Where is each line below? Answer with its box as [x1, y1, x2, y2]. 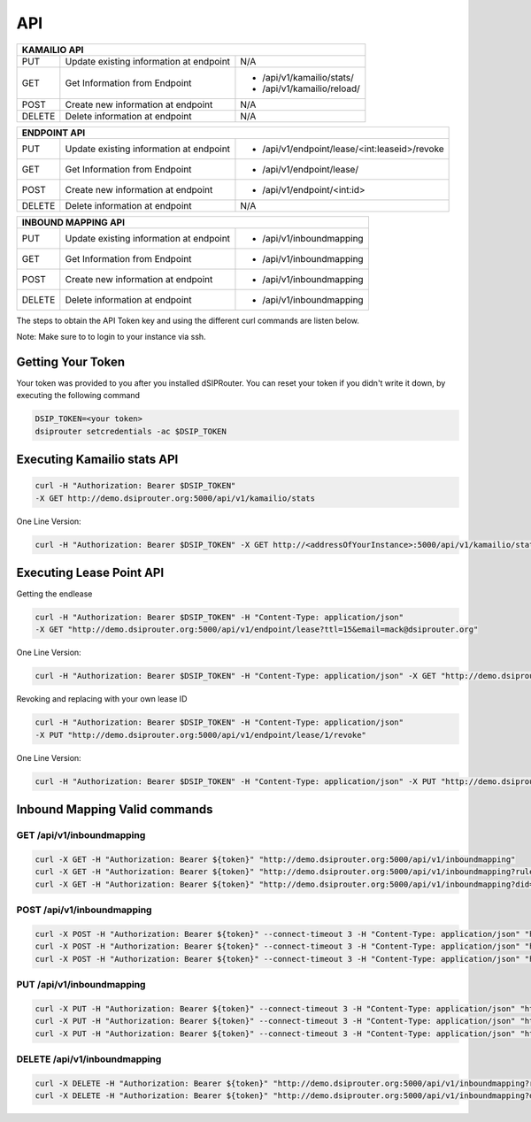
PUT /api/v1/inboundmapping [16, 978, 146, 990]
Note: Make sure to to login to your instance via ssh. [16, 331, 207, 342]
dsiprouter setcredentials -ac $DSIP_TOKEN [35, 426, 227, 436]
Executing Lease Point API [16, 565, 165, 580]
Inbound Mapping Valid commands [16, 802, 213, 818]
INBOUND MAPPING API [21, 216, 126, 228]
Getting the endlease [16, 588, 93, 599]
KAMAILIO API [21, 43, 84, 56]
